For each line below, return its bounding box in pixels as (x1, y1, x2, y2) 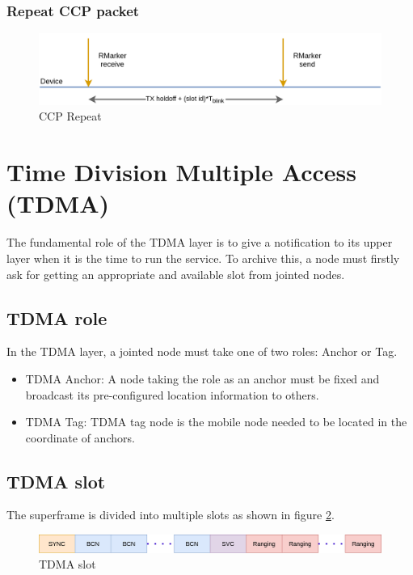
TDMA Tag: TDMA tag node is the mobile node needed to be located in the (25, 413, 407, 430)
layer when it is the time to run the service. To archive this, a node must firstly (6, 249, 400, 266)
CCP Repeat (39, 108, 102, 125)
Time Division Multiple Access (6, 155, 356, 188)
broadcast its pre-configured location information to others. (25, 386, 319, 403)
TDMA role (6, 305, 107, 330)
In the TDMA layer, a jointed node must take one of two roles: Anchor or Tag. (6, 343, 398, 360)
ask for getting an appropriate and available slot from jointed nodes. (6, 265, 345, 282)
